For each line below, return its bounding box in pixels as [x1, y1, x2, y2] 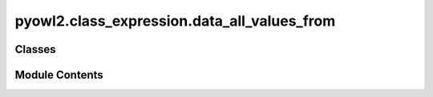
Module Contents [14, 68, 103, 82]
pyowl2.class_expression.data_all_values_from [14, 12, 336, 30]
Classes [14, 42, 56, 56]
